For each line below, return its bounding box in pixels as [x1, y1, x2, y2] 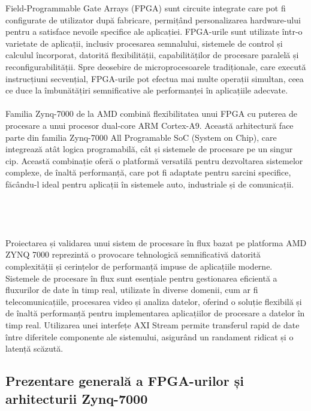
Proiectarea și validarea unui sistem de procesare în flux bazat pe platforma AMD [5, 236, 307, 249]
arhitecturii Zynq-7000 [5, 389, 148, 407]
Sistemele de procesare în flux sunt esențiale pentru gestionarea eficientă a [5, 271, 277, 284]
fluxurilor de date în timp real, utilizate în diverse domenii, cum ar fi [5, 283, 258, 296]
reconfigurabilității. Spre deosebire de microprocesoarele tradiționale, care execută [5, 60, 306, 72]
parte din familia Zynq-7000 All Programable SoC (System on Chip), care [5, 131, 277, 143]
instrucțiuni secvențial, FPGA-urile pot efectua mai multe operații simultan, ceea [5, 72, 304, 84]
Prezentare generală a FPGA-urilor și [5, 371, 244, 390]
